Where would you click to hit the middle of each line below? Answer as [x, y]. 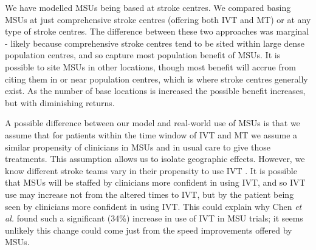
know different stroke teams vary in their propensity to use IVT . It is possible [151, 170]
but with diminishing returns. [60, 102]
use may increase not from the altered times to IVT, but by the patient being [149, 194]
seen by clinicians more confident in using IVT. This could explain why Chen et [153, 206]
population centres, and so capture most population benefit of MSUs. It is [143, 55]
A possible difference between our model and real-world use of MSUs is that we [153, 123]
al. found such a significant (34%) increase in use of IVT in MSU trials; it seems [154, 218]
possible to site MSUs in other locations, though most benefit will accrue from [150, 66]
